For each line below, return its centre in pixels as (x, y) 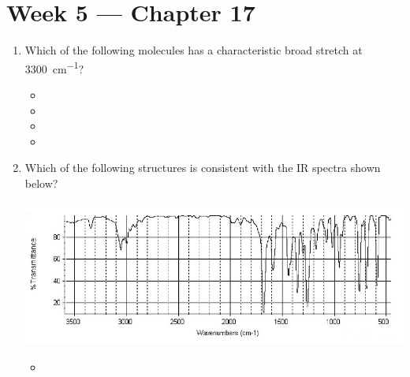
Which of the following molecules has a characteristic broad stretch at (194, 50)
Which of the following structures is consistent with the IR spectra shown (203, 168)
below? (41, 183)
